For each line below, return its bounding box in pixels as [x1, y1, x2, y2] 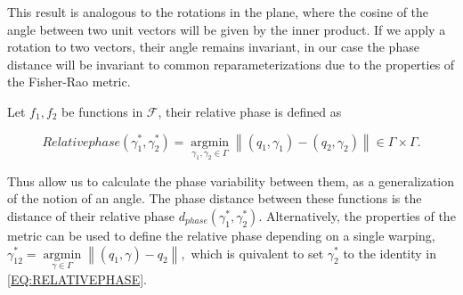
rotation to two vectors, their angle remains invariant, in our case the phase [7, 37, 419, 56]
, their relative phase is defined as [158, 102, 342, 120]
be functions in [61, 102, 143, 120]
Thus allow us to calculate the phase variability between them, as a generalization [7, 171, 455, 190]
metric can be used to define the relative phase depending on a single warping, [7, 225, 435, 244]
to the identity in [343, 243, 437, 262]
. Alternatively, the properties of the [258, 206, 456, 225]
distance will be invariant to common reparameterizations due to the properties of [7, 54, 455, 73]
